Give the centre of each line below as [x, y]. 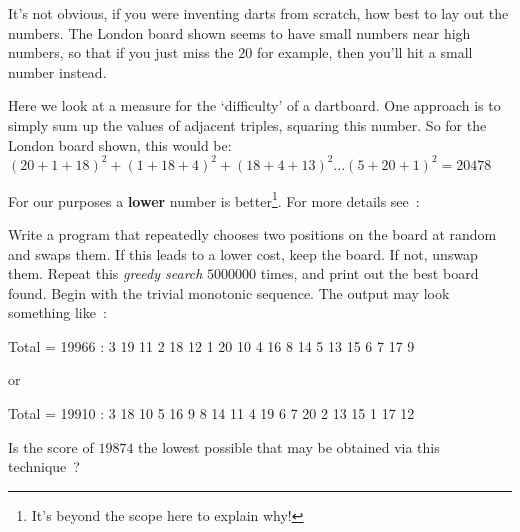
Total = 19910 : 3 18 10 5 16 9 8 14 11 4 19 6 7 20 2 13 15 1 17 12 [211, 413]
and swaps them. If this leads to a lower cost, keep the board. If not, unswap [243, 253]
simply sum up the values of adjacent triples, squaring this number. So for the [247, 124]
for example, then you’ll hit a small [364, 52]
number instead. [57, 71]
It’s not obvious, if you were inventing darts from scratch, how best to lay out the [258, 13]
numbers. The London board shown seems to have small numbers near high [239, 32]
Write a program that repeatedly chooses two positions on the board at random [252, 233]
